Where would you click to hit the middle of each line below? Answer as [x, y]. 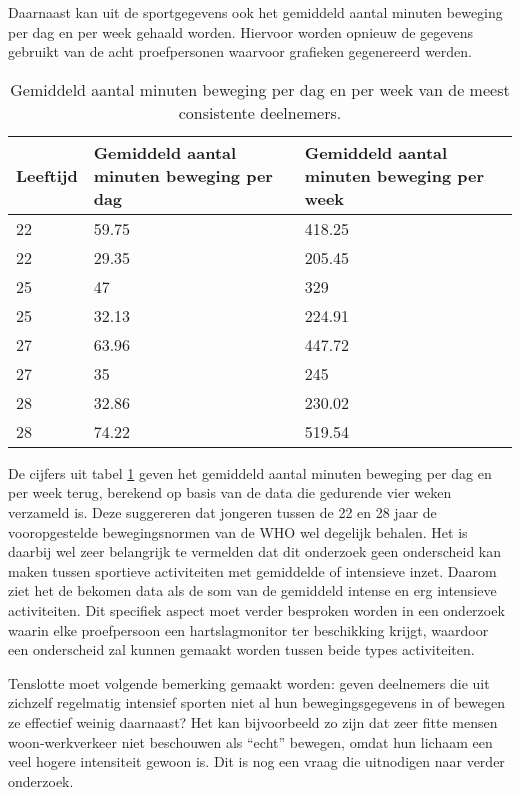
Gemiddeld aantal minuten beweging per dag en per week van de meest [260, 89]
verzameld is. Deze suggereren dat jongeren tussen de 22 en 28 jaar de [222, 511]
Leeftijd [47, 175]
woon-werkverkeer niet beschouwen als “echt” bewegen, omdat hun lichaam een [250, 741]
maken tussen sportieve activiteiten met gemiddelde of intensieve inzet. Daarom [252, 570]
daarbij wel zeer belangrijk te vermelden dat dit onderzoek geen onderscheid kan [255, 551]
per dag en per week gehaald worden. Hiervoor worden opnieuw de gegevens [241, 31]
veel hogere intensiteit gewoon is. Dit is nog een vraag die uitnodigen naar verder [256, 761]
